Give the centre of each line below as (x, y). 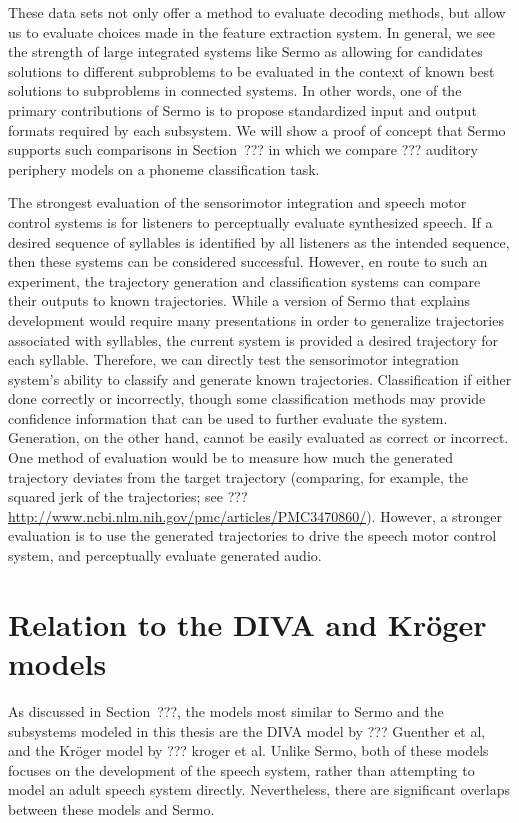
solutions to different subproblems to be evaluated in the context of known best (251, 70)
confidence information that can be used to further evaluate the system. (228, 417)
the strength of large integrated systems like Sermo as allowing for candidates (245, 51)
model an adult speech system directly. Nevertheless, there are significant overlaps (259, 789)
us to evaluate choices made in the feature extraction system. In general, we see (251, 31)
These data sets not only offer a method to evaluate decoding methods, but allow (257, 12)
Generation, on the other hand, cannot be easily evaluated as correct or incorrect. (258, 437)
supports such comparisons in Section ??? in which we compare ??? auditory (243, 149)
